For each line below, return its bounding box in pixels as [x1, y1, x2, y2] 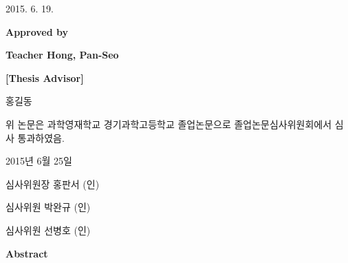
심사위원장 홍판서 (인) [6, 176, 100, 191]
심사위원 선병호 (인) [6, 222, 91, 237]
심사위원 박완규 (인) [6, 200, 91, 214]
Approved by [6, 24, 69, 39]
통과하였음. [17, 130, 65, 145]
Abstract [6, 246, 48, 260]
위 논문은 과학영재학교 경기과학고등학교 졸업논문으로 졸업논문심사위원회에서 [6, 116, 332, 131]
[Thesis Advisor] [6, 70, 84, 85]
